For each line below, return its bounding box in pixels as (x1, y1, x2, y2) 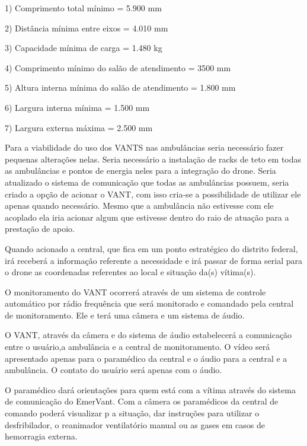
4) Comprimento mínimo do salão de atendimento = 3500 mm (5, 61, 231, 74)
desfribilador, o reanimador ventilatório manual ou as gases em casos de (5, 418, 265, 431)
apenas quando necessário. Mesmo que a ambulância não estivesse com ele (5, 199, 274, 212)
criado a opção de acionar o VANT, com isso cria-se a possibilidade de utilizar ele (5, 187, 301, 200)
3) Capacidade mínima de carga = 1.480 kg (5, 42, 162, 54)
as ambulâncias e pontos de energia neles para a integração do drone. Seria (5, 164, 276, 177)
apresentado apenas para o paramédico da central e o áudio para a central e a (5, 352, 287, 364)
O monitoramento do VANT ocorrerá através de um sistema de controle (5, 285, 266, 298)
